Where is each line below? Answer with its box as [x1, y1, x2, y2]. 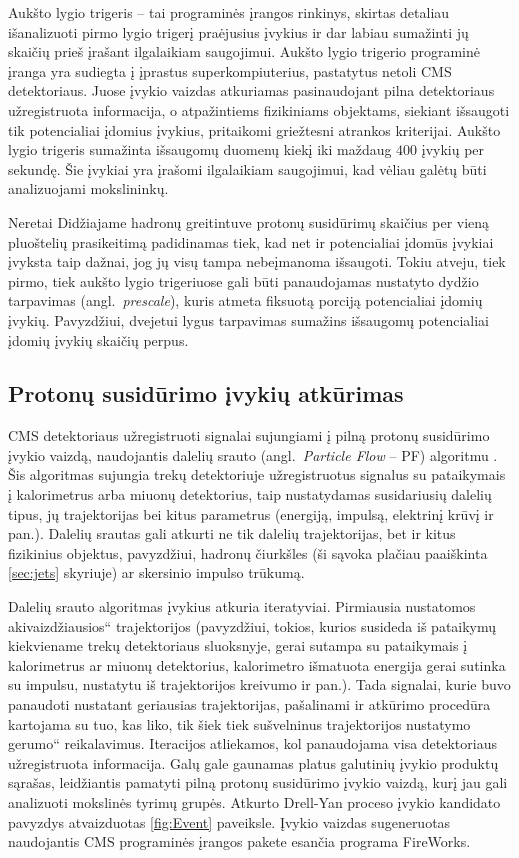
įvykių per [421, 139, 485, 160]
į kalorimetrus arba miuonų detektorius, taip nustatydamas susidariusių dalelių [8, 484, 492, 505]
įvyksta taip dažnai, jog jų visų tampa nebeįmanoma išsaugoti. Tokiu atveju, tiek [8, 251, 506, 272]
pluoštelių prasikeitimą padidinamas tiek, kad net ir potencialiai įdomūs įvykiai [8, 231, 494, 252]
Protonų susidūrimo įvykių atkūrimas [8, 378, 404, 409]
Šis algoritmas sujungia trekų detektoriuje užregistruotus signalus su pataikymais [8, 464, 506, 485]
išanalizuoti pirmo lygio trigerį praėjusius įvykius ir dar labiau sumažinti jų [8, 21, 469, 42]
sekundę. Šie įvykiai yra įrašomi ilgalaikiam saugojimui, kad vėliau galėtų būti [8, 158, 487, 179]
